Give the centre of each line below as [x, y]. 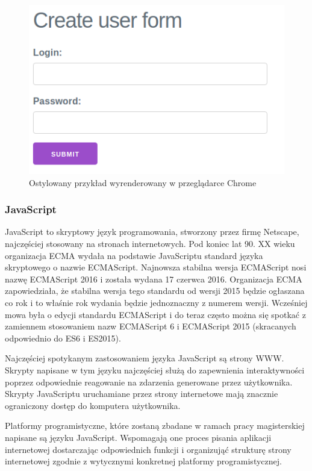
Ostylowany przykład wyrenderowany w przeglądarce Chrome [143, 182]
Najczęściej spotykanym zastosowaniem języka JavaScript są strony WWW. [145, 358]
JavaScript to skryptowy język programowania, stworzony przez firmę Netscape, [152, 232]
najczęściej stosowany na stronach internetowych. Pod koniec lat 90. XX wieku [150, 244]
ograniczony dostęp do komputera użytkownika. [93, 405]
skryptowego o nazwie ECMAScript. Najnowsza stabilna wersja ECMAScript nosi [156, 267]
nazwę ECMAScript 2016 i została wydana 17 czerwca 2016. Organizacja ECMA [154, 279]
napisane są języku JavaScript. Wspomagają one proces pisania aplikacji [138, 437]
